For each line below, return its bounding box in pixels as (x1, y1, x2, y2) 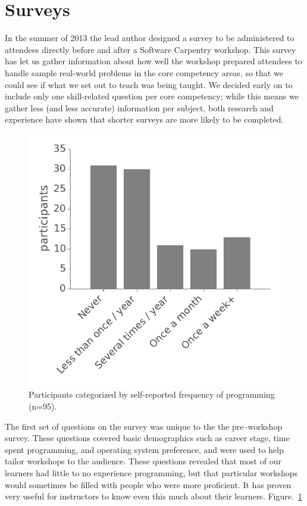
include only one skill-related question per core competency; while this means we (5, 90, 299, 102)
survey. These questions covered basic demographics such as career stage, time (5, 432, 290, 444)
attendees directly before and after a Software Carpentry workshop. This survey (5, 43, 296, 55)
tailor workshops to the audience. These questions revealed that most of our (5, 455, 281, 467)
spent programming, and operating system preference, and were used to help (5, 443, 284, 455)
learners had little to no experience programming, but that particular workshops (5, 467, 298, 479)
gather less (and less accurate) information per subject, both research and (5, 101, 274, 114)
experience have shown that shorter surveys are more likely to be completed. (5, 113, 284, 126)
